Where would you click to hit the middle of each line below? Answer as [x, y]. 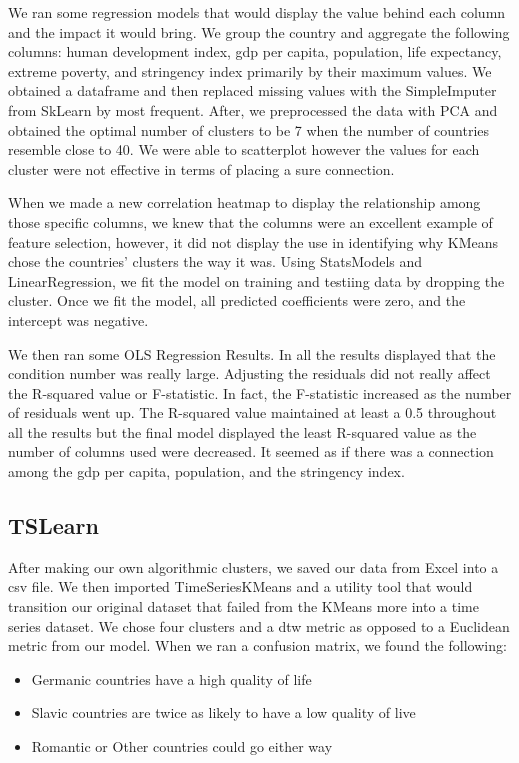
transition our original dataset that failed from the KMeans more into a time [244, 606]
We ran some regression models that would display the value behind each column [257, 12]
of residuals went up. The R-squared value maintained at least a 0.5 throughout [252, 412]
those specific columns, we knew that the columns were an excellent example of [250, 221]
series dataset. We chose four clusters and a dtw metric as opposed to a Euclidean [259, 625]
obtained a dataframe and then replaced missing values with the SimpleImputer [252, 90]
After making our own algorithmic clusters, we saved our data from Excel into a [253, 566]
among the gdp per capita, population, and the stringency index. [206, 471]
